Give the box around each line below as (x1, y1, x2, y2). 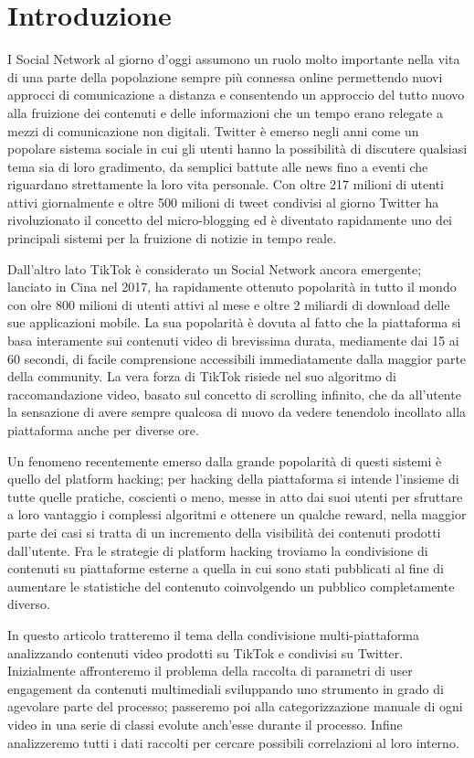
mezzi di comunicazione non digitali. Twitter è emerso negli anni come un (7, 121, 419, 140)
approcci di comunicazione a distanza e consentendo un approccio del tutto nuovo (7, 85, 465, 104)
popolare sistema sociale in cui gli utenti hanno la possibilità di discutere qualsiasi (7, 139, 468, 158)
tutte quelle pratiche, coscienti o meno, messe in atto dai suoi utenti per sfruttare (7, 486, 463, 506)
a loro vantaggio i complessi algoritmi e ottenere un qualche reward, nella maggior (7, 505, 467, 524)
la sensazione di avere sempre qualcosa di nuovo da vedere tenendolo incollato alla (7, 402, 467, 422)
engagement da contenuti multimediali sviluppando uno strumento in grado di (7, 678, 444, 698)
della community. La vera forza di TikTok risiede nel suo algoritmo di (7, 367, 396, 386)
